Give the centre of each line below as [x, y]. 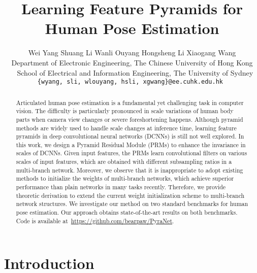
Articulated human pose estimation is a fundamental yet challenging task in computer [130, 102]
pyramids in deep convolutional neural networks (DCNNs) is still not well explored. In [130, 136]
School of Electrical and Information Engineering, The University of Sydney [135, 72]
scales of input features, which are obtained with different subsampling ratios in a [124, 162]
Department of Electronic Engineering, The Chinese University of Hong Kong [132, 62]
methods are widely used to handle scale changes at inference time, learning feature [126, 128]
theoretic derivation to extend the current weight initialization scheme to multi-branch [130, 195]
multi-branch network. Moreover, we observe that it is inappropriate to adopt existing [130, 170]
